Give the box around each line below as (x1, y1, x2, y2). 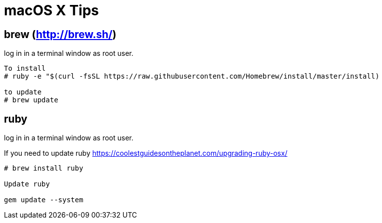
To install (4, 64, 46, 73)
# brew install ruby (4, 164, 84, 173)
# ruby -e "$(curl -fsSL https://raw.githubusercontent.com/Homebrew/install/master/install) (4, 72, 380, 81)
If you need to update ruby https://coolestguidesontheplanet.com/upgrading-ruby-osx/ (4, 149, 287, 158)
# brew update (4, 96, 58, 104)
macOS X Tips (4, 2, 99, 19)
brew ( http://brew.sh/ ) (4, 28, 117, 41)
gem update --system (4, 196, 84, 204)
